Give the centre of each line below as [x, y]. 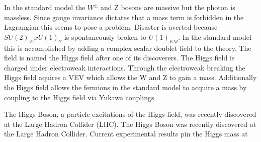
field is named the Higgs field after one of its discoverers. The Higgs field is [119, 58]
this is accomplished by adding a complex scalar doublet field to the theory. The [128, 48]
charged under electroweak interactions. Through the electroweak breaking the [125, 67]
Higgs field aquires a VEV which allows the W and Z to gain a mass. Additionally [130, 77]
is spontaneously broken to [105, 37]
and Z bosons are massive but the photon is [168, 7]
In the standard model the [45, 7]
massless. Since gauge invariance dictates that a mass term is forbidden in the [124, 17]
